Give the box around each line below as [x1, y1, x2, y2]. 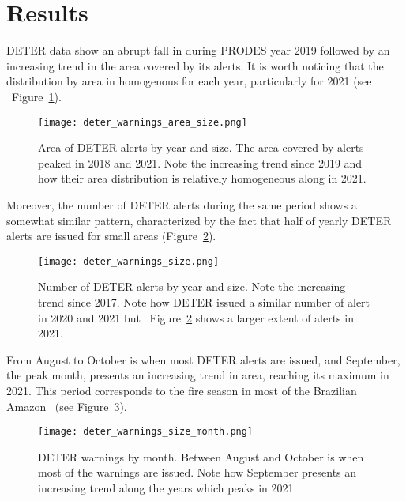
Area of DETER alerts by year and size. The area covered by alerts [38, 139, 364, 156]
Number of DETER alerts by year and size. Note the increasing [38, 278, 346, 295]
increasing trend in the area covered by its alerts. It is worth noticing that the [6, 57, 384, 73]
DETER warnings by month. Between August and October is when [38, 448, 364, 465]
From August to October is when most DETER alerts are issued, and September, [6, 351, 400, 367]
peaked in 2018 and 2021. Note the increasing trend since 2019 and [38, 154, 363, 171]
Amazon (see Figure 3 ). [6, 397, 127, 414]
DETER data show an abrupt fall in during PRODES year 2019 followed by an [6, 42, 390, 58]
